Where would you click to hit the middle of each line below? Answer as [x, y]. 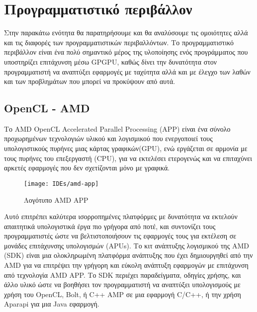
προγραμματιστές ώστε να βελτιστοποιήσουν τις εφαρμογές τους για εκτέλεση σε [120, 236]
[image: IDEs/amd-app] [61, 184]
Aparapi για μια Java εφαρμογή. [52, 304]
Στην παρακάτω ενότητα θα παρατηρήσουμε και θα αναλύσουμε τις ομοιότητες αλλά [126, 33]
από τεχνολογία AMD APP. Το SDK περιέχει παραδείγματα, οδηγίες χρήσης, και [123, 274]
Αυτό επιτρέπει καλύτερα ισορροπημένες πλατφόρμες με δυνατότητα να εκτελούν [121, 216]
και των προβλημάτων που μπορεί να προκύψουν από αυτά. [90, 81]
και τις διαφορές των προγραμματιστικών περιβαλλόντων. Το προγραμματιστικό [119, 42]
